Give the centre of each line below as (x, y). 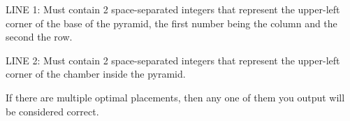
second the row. (39, 37)
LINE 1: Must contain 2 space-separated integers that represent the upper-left (173, 9)
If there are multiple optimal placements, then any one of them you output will (175, 97)
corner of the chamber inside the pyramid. (96, 74)
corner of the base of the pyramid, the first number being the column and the (172, 23)
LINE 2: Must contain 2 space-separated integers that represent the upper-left (173, 60)
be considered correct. (52, 111)
